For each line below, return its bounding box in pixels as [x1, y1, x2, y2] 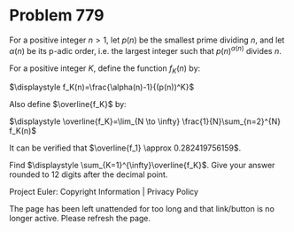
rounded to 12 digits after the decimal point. [9, 169, 168, 180]
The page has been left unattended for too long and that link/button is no [9, 204, 275, 214]
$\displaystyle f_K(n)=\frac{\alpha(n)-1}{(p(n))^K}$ [9, 81, 195, 93]
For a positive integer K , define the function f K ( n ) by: [9, 63, 201, 75]
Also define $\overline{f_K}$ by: [9, 99, 127, 110]
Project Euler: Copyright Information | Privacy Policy [9, 187, 199, 197]
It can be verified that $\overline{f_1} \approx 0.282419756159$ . [9, 143, 242, 153]
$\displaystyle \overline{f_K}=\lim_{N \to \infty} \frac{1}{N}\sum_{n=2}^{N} [9, 116, 282, 127]
